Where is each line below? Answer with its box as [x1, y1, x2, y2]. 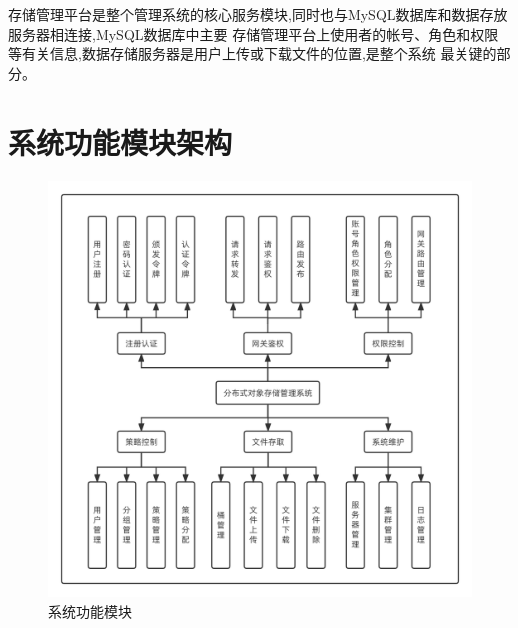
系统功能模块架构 [8, 121, 233, 162]
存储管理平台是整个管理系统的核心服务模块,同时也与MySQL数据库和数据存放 [8, 4, 508, 24]
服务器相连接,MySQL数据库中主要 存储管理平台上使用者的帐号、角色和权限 [8, 23, 499, 44]
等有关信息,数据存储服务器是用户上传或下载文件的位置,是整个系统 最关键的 [8, 43, 497, 64]
